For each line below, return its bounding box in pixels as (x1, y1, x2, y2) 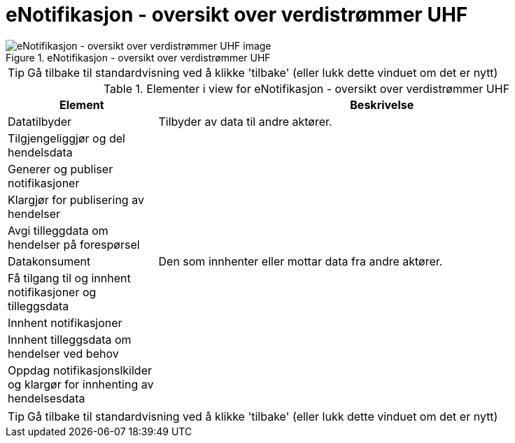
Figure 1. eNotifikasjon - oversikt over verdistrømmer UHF (6, 51, 271, 64)
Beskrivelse (350, 97, 414, 112)
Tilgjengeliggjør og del (8, 131, 125, 145)
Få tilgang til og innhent (8, 270, 131, 285)
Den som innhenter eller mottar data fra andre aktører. (158, 254, 443, 268)
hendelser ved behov (8, 346, 119, 361)
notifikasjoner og (8, 284, 97, 299)
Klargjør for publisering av (8, 192, 144, 207)
